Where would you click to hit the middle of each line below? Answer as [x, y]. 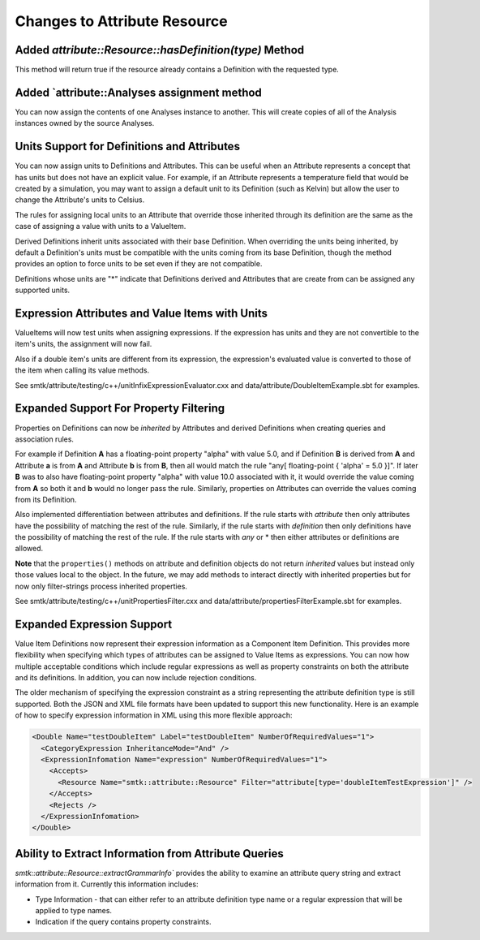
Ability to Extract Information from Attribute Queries [149, 854]
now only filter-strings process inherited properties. [101, 586]
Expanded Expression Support [94, 624]
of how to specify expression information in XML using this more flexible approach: [154, 715]
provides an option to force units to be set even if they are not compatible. [139, 264]
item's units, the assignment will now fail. [84, 344]
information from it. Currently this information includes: [107, 884]
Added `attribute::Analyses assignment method [139, 92]
